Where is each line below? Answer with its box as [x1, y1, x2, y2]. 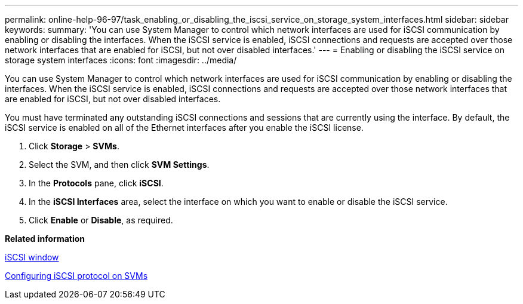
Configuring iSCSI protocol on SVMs [5, 271, 148, 281]
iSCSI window [5, 252, 59, 262]
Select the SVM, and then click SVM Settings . [29, 159, 210, 170]
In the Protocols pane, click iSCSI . [29, 178, 164, 188]
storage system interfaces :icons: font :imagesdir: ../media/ [5, 55, 237, 65]
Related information [5, 234, 85, 244]
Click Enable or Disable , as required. [29, 215, 173, 225]
